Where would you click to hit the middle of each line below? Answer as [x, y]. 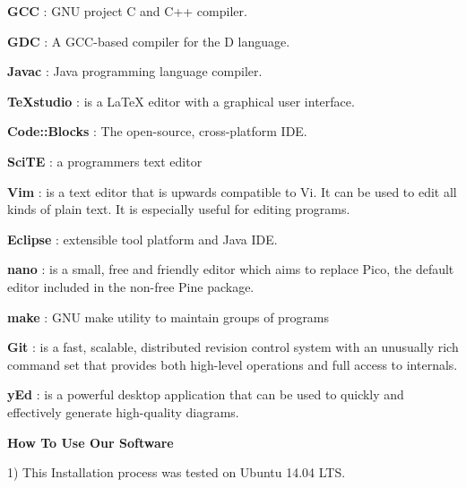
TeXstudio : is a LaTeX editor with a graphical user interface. [181, 101]
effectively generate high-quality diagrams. [123, 411]
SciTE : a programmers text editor [105, 161]
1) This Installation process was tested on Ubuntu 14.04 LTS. [177, 472]
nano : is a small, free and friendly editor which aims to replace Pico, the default [231, 269]
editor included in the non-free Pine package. [131, 286]
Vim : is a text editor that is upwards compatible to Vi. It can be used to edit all [232, 191]
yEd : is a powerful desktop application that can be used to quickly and [206, 394]
